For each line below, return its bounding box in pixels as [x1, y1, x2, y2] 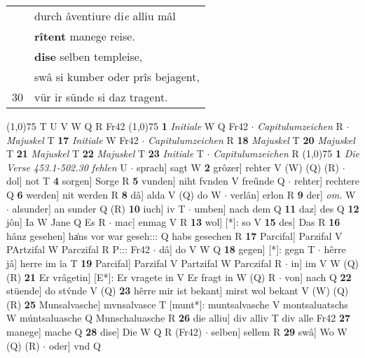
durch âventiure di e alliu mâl [34, 8, 176, 24]
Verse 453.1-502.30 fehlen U [6, 159, 128, 174]
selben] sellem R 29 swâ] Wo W [211, 324, 347, 338]
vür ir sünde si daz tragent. [34, 89, 168, 105]
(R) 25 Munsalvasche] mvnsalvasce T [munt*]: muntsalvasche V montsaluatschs [6, 296, 348, 311]
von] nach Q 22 [284, 269, 352, 284]
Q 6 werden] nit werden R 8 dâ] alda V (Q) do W [6, 187, 221, 201]
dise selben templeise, [34, 48, 143, 64]
